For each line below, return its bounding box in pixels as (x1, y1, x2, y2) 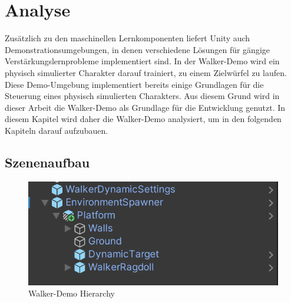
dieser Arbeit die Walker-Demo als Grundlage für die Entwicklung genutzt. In (5, 101, 286, 113)
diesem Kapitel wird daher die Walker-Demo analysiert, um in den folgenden (5, 113, 282, 125)
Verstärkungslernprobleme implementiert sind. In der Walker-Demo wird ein (5, 55, 280, 67)
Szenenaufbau (5, 153, 90, 171)
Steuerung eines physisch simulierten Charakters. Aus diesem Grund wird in (5, 90, 280, 102)
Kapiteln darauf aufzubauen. (5, 124, 108, 136)
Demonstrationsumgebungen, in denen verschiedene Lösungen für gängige (5, 43, 270, 55)
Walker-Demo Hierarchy (28, 287, 115, 299)
